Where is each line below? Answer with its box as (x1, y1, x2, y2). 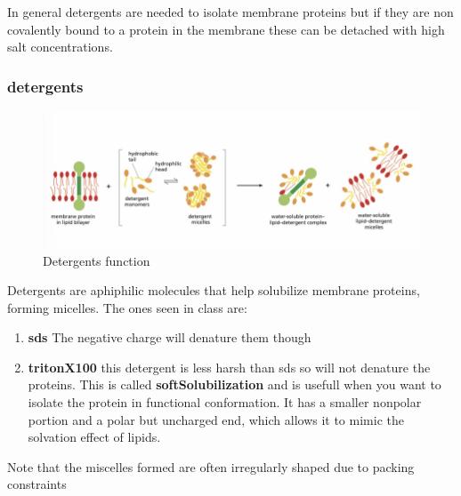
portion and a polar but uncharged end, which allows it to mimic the (28, 410, 404, 428)
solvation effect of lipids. (28, 428, 161, 446)
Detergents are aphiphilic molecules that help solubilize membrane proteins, (7, 281, 420, 300)
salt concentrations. (7, 37, 113, 56)
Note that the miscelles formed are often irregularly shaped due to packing (7, 457, 415, 476)
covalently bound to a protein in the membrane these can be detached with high (7, 20, 445, 38)
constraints (7, 475, 67, 493)
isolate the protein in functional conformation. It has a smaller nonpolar (28, 393, 422, 412)
